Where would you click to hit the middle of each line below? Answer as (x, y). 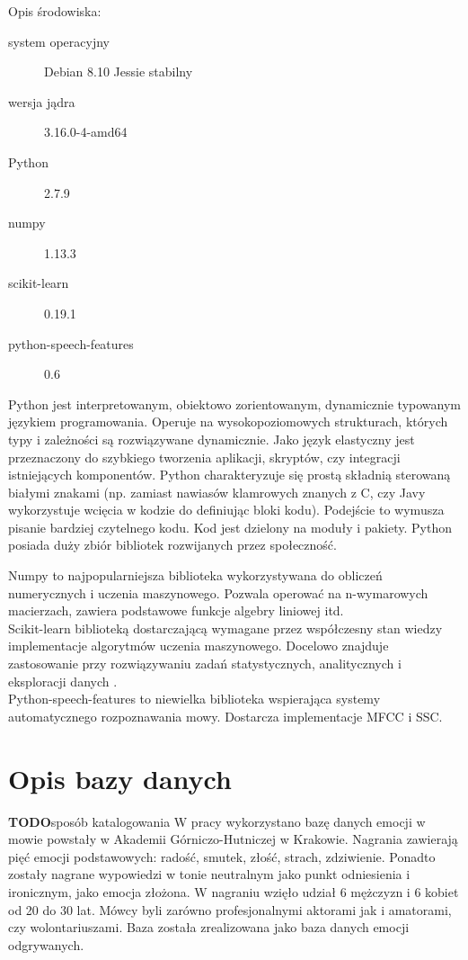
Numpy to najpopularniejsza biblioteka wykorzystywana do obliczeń (195, 575)
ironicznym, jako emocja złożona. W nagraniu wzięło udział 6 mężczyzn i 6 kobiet (234, 891)
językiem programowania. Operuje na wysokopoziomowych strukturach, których (228, 422)
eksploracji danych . (63, 681)
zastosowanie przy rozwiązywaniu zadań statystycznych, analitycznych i (205, 664)
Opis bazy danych (120, 778)
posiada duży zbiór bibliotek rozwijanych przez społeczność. (172, 545)
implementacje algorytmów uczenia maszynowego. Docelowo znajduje (199, 646)
